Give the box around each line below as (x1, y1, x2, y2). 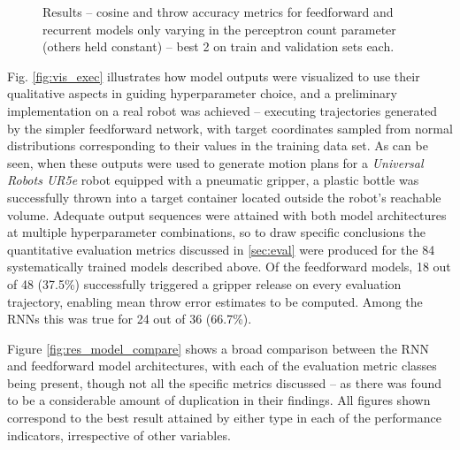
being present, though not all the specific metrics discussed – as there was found (7, 373, 442, 392)
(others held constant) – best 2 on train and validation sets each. (42, 37, 395, 56)
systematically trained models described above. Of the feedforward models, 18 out (7, 257, 451, 276)
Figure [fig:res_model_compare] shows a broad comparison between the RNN (7, 339, 429, 357)
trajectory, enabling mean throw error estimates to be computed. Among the (7, 292, 423, 310)
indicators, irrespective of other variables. (7, 425, 231, 444)
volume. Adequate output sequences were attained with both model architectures (7, 205, 447, 224)
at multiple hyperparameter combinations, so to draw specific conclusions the (7, 223, 426, 241)
